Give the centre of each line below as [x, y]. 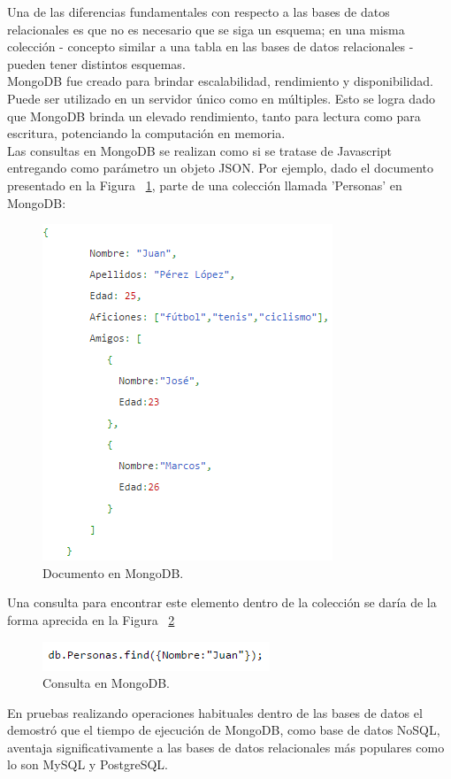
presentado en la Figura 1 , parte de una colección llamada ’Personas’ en [205, 185]
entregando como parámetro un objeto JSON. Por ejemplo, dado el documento [221, 168]
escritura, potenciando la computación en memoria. [146, 133]
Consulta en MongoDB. [106, 683]
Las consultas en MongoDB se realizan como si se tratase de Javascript [200, 150]
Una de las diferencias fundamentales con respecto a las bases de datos [199, 12]
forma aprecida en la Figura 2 [91, 619]
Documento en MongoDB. [113, 572]
